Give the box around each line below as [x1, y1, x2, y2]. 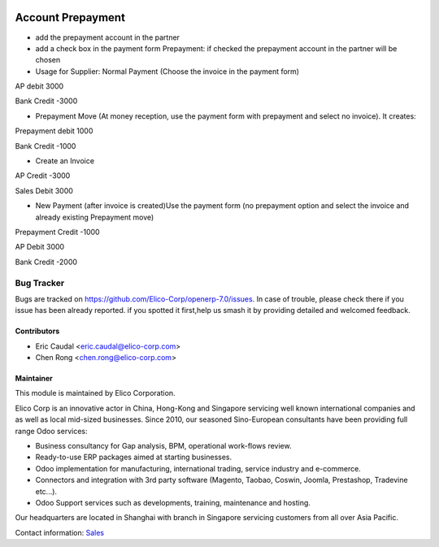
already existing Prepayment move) [35, 212, 154, 222]
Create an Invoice [35, 156, 95, 166]
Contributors [15, 326, 60, 336]
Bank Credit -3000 [15, 96, 78, 106]
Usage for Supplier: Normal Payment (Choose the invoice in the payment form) [35, 66, 300, 76]
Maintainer [15, 374, 53, 384]
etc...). [35, 486, 57, 496]
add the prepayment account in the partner [35, 33, 180, 42]
